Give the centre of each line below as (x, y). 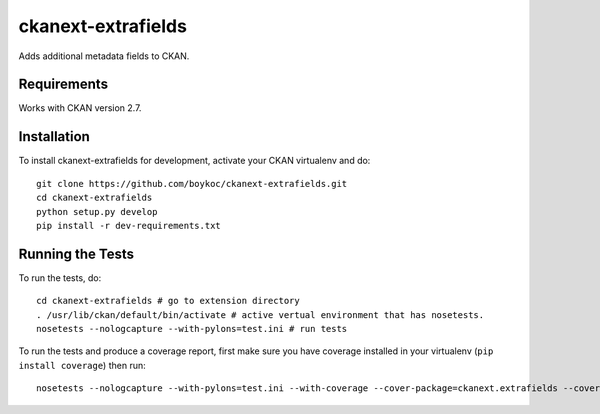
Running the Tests (76, 253)
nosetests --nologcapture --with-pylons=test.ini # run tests (192, 328)
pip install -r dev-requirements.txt (129, 225)
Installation (54, 136)
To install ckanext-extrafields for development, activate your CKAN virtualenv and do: (194, 161)
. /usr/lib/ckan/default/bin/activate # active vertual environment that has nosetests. (260, 314)
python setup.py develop (97, 211)
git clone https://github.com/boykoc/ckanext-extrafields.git (192, 183)
